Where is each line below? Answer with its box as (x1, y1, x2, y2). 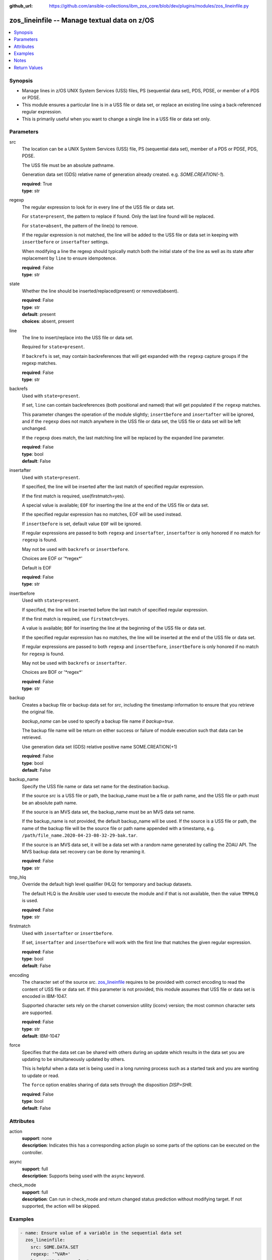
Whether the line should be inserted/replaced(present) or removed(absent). (22, 288, 179, 294)
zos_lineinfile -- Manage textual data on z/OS (9, 16, 155, 25)
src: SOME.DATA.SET (30, 1244, 79, 1250)
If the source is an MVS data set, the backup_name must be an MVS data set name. (22, 809, 195, 815)
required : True (22, 180, 52, 186)
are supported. (22, 1010, 53, 1016)
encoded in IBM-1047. (22, 993, 67, 999)
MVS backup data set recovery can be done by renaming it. (22, 848, 146, 854)
